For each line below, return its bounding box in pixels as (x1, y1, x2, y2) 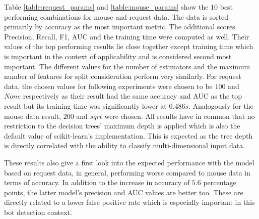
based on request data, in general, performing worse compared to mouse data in (4, 167, 250, 178)
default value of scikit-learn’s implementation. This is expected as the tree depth (4, 130, 253, 141)
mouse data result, (4, 110, 61, 121)
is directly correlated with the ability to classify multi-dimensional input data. (4, 140, 245, 151)
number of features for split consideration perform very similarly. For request (4, 71, 241, 81)
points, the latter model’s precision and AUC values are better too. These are (4, 187, 243, 197)
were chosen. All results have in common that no (104, 110, 255, 121)
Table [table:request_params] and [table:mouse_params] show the (4, 2, 209, 12)
